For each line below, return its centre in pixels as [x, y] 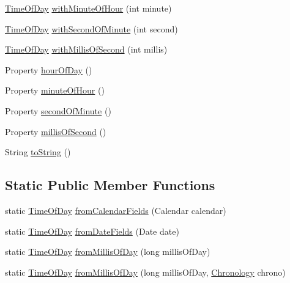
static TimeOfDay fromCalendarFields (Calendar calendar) [116, 210]
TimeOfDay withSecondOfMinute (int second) [91, 28]
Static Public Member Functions [110, 185]
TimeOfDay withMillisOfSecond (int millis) [86, 49]
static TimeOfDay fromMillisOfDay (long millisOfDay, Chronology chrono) [145, 272]
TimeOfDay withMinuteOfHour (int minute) [88, 8]
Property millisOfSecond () [56, 131]
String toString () [38, 152]
